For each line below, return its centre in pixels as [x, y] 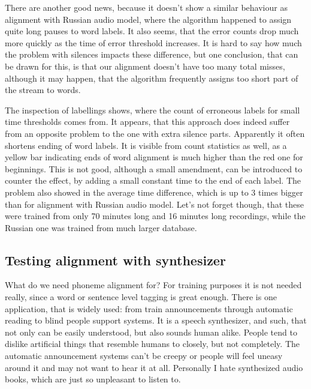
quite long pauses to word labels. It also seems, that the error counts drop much [152, 31]
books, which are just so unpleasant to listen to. [93, 379]
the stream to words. [43, 90]
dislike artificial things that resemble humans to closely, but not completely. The [153, 344]
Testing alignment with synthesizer [115, 260]
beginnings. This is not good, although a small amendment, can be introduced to [154, 168]
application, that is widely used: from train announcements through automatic [149, 308]
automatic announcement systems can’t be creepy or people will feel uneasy [144, 356]
